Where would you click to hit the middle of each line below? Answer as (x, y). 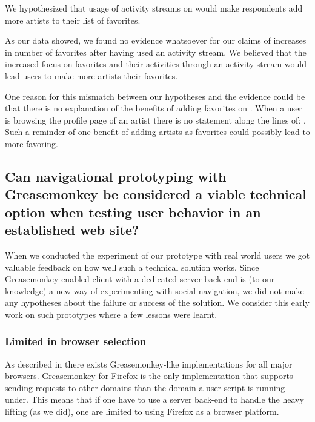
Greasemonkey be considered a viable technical (156, 194)
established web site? (72, 230)
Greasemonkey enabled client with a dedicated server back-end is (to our (140, 279)
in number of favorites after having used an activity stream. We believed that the (156, 52)
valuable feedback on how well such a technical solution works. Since (132, 267)
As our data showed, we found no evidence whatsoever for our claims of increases (156, 40)
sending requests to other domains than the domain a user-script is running (145, 387)
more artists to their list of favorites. (73, 20)
